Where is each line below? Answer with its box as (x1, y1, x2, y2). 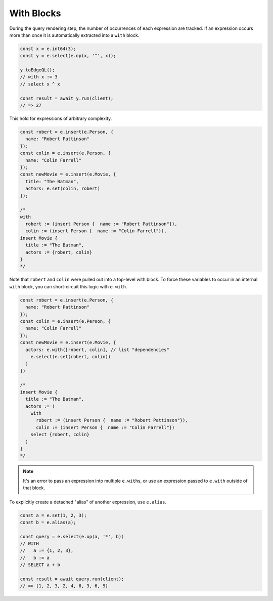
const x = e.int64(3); (20, 46, 76, 52)
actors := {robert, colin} (25, 249, 93, 255)
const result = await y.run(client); (20, 95, 114, 101)
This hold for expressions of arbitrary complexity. (9, 115, 112, 121)
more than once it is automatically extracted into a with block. (9, 32, 140, 38)
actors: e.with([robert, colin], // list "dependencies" (25, 347, 169, 353)
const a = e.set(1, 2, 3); (20, 512, 87, 518)
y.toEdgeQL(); (20, 67, 55, 73)
